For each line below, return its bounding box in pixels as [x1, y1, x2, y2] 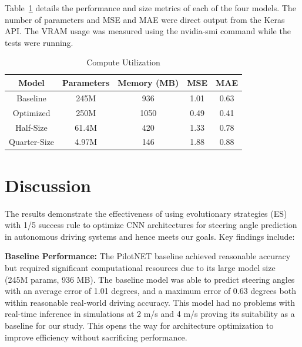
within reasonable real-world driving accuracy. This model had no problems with [5, 296, 296, 308]
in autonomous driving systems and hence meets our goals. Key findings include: [5, 230, 295, 242]
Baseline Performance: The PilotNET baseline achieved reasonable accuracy [5, 250, 291, 262]
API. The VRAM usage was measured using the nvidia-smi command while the [5, 25, 291, 37]
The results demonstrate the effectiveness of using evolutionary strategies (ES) [5, 207, 287, 219]
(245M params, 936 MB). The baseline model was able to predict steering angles [5, 273, 295, 285]
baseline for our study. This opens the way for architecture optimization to [5, 319, 274, 331]
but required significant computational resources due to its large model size [5, 261, 276, 273]
